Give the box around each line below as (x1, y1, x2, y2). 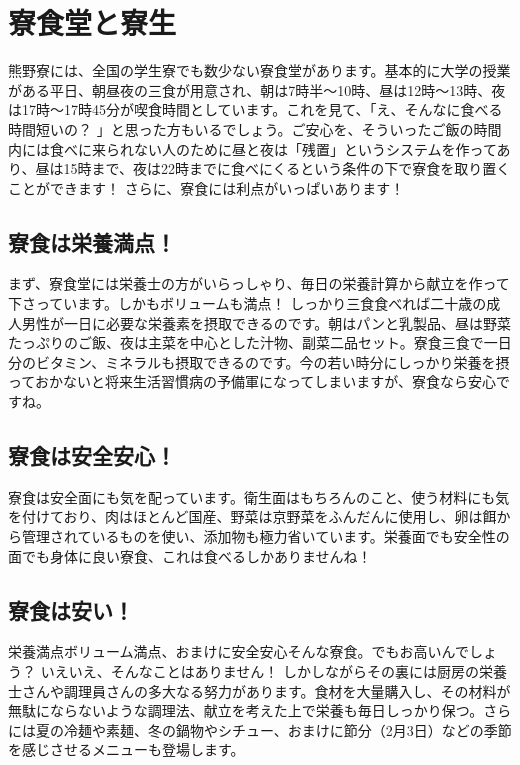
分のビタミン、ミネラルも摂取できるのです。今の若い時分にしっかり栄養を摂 (8, 351, 510, 372)
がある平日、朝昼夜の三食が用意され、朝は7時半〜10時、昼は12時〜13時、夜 (8, 79, 506, 100)
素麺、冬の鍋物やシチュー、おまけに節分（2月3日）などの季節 (105, 719, 512, 740)
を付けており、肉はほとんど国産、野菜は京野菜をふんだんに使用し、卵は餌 (8, 506, 497, 527)
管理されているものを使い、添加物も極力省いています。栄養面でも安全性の (21, 526, 510, 547)
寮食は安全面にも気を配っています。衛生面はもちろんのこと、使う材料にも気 (8, 486, 510, 507)
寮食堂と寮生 (8, 2, 177, 43)
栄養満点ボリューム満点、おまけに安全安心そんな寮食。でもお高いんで (8, 641, 469, 662)
